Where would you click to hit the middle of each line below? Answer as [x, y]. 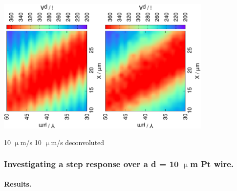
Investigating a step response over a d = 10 [91, 164]
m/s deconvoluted [78, 142]
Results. [18, 183]
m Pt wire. [212, 164]
